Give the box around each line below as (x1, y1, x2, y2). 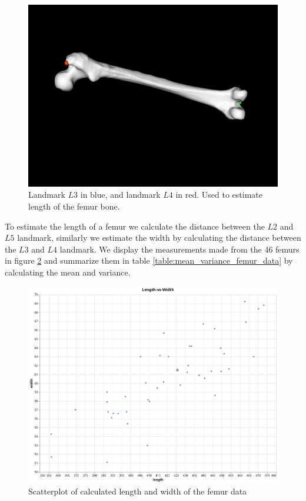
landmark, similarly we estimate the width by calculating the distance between (17, 231, 301, 244)
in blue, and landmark (80, 188, 161, 201)
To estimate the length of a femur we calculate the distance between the (5, 220, 265, 232)
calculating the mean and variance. (5, 266, 131, 278)
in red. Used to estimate (175, 188, 262, 201)
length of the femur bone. (28, 200, 120, 213)
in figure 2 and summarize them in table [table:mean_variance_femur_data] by (5, 254, 293, 267)
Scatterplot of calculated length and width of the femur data (28, 485, 247, 497)
